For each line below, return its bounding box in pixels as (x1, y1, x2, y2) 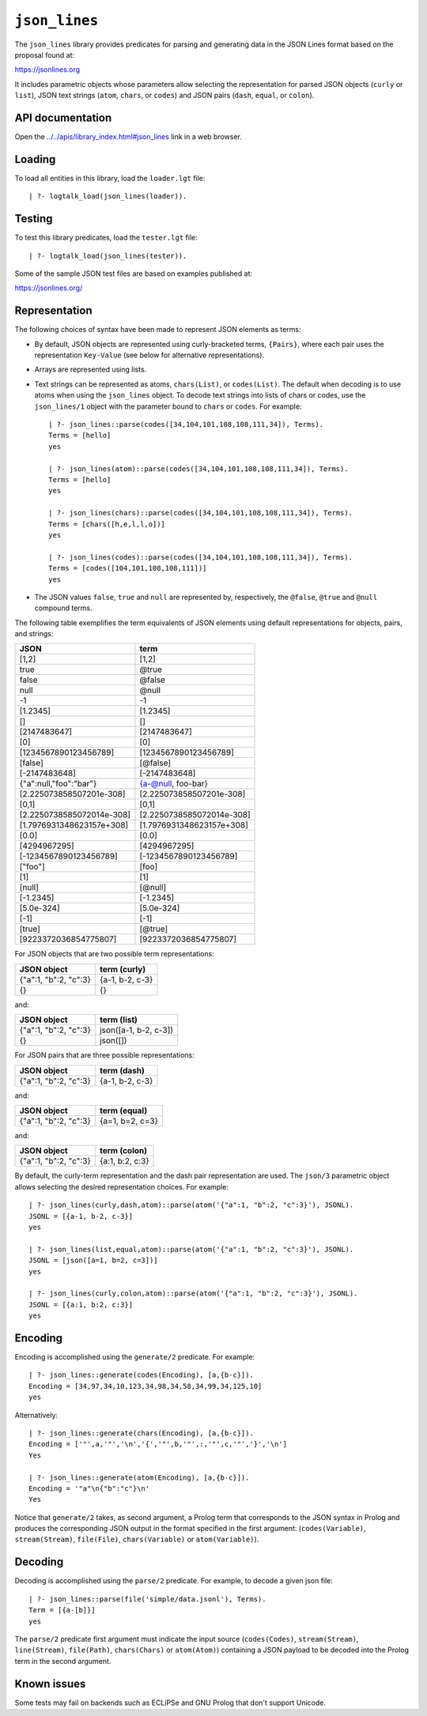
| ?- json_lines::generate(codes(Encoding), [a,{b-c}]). (28, 1371, 255, 1379)
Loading (14, 153, 56, 166)
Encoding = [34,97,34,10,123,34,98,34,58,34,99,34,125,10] (28, 1382, 263, 1390)
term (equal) (99, 1105, 148, 1116)
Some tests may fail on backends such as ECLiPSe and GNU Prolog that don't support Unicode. (14, 1698, 327, 1707)
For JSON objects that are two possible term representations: (14, 949, 215, 959)
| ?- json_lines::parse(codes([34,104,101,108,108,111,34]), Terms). (48, 420, 324, 429)
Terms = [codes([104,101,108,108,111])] (48, 564, 207, 573)
